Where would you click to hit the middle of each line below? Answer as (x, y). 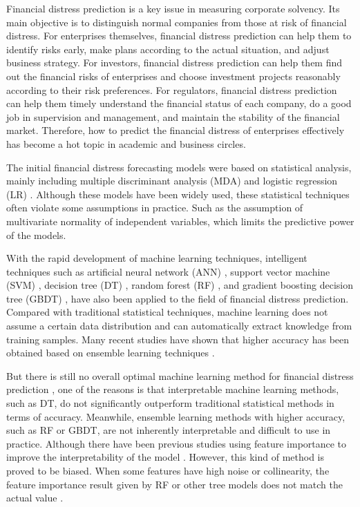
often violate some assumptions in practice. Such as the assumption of (155, 208)
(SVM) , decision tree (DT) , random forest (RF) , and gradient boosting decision (180, 285)
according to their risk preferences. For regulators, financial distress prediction (172, 89)
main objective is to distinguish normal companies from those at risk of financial (177, 22)
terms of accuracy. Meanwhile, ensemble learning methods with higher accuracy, (176, 416)
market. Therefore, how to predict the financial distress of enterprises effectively (176, 130)
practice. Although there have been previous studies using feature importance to (177, 443)
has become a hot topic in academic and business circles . (126, 143)
